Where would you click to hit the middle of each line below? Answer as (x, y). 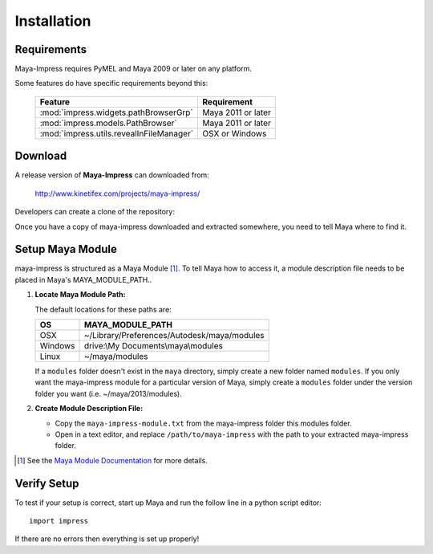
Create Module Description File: (89, 409)
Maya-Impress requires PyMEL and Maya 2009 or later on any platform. (134, 69)
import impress (59, 521)
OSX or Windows (235, 133)
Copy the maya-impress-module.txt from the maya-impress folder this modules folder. (203, 423)
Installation (53, 21)
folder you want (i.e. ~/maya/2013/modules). (108, 393)
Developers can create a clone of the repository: (95, 212)
